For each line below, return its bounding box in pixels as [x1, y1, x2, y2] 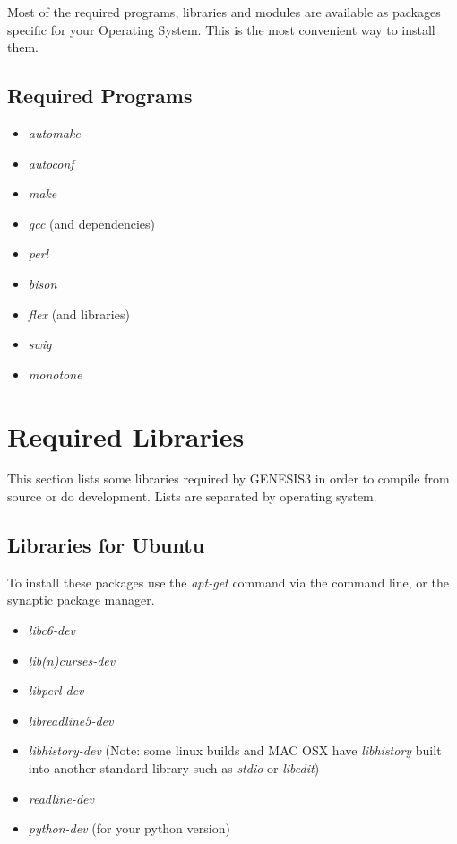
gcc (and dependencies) [28, 213, 155, 232]
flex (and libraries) [28, 304, 130, 323]
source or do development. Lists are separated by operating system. [7, 487, 377, 506]
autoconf [28, 153, 74, 172]
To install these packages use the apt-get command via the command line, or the [7, 572, 449, 591]
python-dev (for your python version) [28, 819, 230, 838]
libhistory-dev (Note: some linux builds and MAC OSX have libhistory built [28, 741, 442, 760]
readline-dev [28, 788, 94, 807]
